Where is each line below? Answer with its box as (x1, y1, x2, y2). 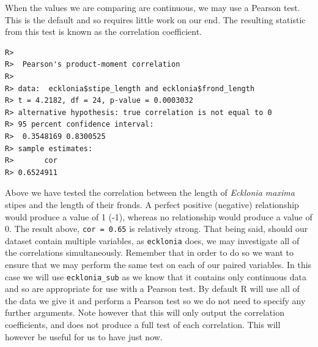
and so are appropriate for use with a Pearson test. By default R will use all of (5, 282, 300, 295)
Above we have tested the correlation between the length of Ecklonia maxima (5, 186, 295, 199)
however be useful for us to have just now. (5, 330, 163, 343)
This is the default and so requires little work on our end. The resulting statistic (5, 13, 306, 26)
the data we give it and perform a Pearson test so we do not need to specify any (5, 294, 306, 307)
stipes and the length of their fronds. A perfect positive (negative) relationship (5, 198, 299, 211)
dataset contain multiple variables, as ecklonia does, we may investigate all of (5, 234, 300, 247)
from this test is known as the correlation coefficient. (5, 25, 202, 38)
